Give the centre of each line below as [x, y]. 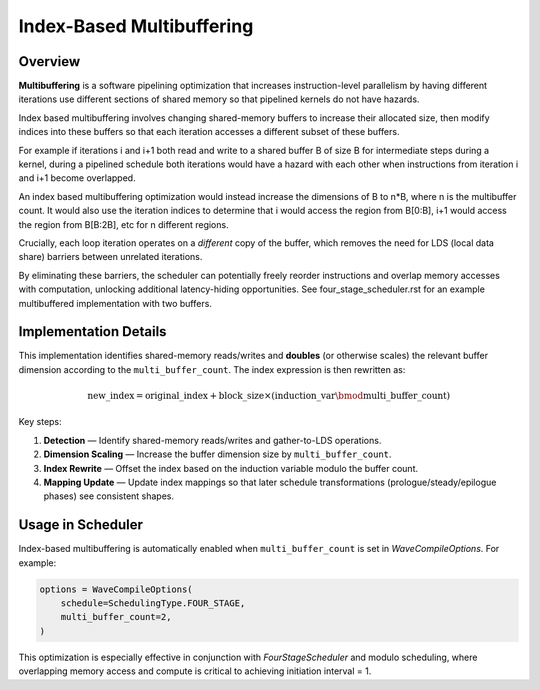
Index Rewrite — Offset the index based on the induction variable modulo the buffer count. [231, 468]
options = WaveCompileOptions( [116, 589]
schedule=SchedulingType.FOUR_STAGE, [153, 603]
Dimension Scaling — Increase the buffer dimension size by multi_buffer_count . [217, 454]
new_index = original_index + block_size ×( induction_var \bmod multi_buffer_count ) [268, 396]
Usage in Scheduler [81, 525]
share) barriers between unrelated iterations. [110, 257]
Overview [49, 61]
